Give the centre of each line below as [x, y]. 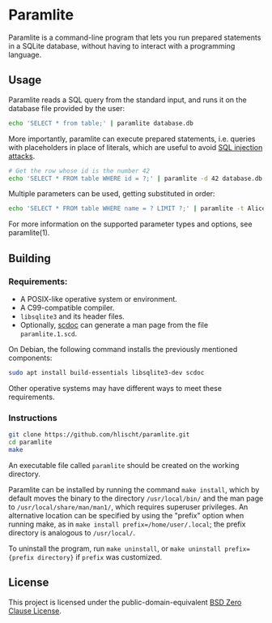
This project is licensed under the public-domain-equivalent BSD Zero [125, 602]
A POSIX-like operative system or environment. [99, 299]
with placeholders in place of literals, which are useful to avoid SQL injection [136, 147]
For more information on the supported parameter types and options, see [130, 224]
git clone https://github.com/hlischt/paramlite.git [99, 435]
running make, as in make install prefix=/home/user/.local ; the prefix [127, 524]
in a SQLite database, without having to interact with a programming [122, 45]
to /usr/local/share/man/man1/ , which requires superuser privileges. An [128, 507]
